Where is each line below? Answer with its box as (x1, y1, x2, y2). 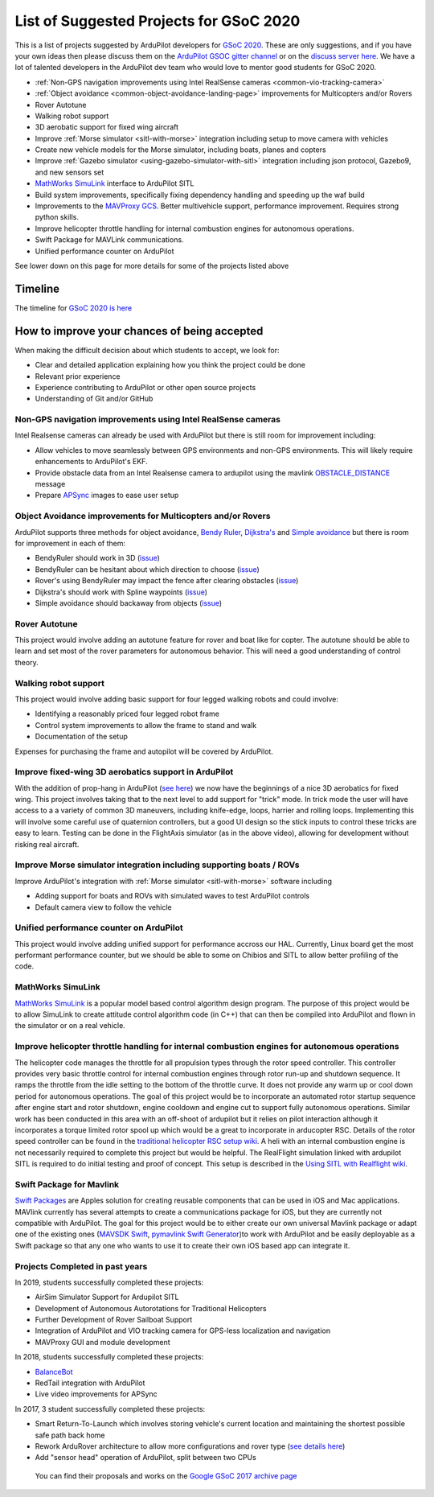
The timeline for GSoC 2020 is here (14, 302, 133, 313)
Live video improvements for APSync (35, 1389, 158, 1399)
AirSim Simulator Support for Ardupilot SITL (35, 1292, 179, 1302)
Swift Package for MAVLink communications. (35, 235, 184, 245)
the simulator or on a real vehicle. (14, 1021, 126, 1030)
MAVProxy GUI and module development (35, 1337, 170, 1347)
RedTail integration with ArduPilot (35, 1378, 145, 1388)
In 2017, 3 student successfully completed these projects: (14, 1404, 206, 1413)
